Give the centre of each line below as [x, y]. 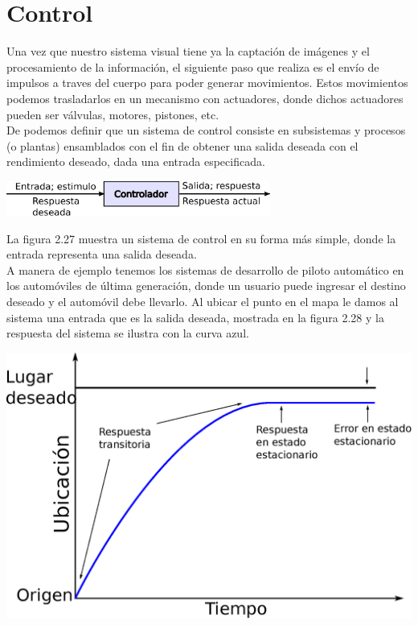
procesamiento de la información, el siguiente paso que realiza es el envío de [193, 66]
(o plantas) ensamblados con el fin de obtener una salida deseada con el [182, 145]
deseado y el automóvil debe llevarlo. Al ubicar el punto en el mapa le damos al [203, 302]
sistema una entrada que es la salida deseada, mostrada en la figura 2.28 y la [195, 317]
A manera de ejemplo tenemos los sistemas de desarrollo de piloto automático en [205, 269]
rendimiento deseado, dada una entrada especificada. [136, 161]
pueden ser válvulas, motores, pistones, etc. [113, 114]
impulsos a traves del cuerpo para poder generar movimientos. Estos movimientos [207, 83]
